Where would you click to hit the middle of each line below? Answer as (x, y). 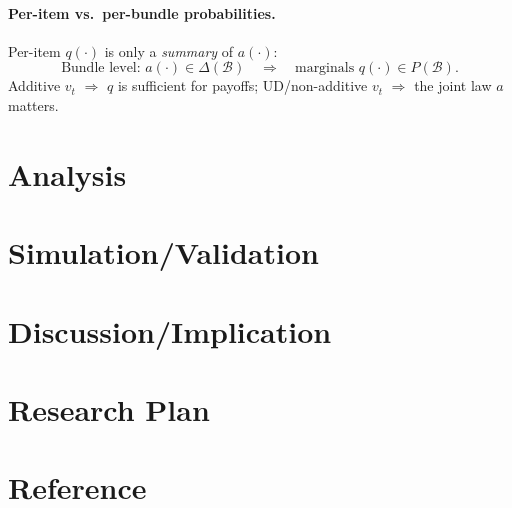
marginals (324, 68)
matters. (33, 104)
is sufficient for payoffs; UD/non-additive (242, 85)
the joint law (453, 85)
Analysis (67, 173)
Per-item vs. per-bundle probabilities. (142, 12)
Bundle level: (101, 68)
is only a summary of (169, 50)
